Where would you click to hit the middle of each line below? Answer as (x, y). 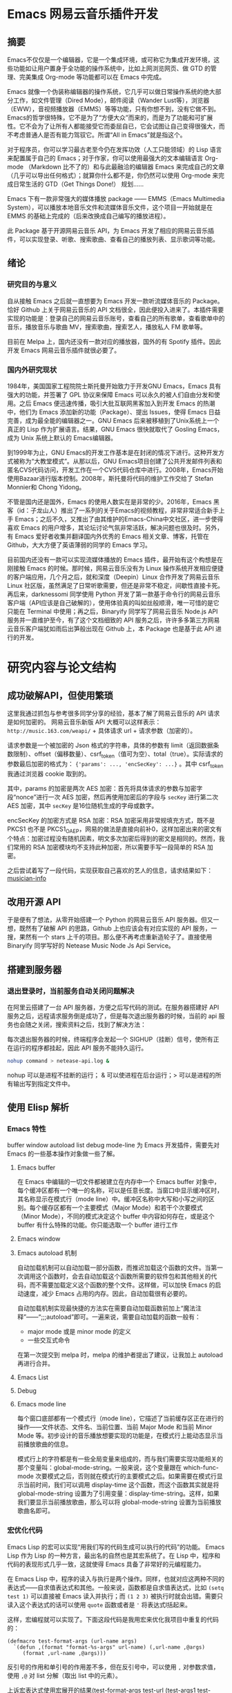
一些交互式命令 (49, 1340)
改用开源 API (34, 902)
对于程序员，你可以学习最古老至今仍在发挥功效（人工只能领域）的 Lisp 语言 (115, 150)
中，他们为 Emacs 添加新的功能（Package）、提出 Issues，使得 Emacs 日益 (114, 412)
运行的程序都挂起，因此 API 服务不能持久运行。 (80, 1048)
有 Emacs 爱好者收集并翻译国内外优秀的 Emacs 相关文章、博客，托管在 (108, 536)
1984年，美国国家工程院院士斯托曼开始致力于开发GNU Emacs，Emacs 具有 (114, 386)
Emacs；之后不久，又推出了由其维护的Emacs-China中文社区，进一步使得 (119, 519)
